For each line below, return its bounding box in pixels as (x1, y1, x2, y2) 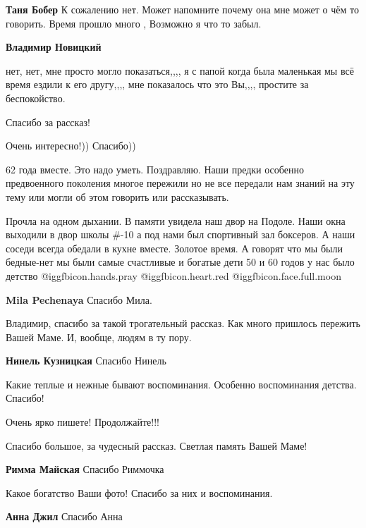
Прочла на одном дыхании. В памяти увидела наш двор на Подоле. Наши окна (6, 213, 346, 228)
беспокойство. (6, 90, 66, 105)
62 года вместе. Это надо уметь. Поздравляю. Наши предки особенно (6, 161, 304, 176)
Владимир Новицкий (6, 39, 102, 54)
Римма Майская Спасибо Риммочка (6, 462, 164, 477)
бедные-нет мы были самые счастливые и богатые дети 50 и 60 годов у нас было (6, 254, 355, 269)
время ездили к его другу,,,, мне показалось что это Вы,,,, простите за (6, 77, 309, 92)
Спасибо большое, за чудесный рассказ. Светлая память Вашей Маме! (6, 438, 307, 453)
